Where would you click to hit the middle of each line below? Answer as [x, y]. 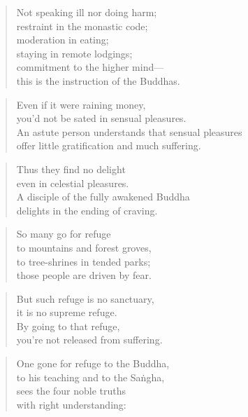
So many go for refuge [64, 234]
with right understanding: [71, 404]
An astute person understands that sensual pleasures [129, 131]
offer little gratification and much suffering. [109, 145]
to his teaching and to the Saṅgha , [90, 377]
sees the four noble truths [71, 391]
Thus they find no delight [71, 169]
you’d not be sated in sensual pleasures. [101, 118]
